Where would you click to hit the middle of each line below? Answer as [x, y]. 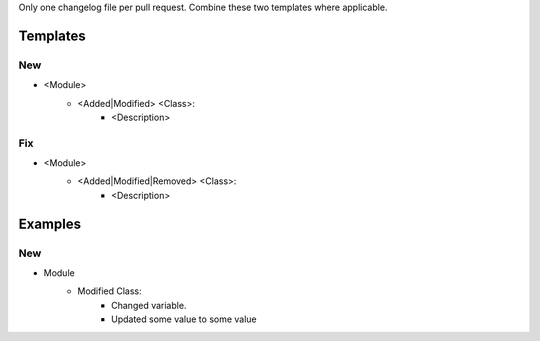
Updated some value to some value [184, 319]
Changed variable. [149, 305]
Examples [50, 223]
